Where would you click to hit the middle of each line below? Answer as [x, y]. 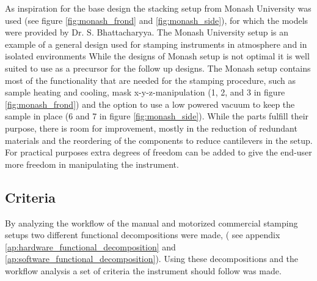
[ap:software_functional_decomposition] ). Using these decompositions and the [152, 259]
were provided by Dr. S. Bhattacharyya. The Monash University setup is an [147, 32]
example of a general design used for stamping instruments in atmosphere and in [156, 44]
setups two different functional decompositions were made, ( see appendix [143, 235]
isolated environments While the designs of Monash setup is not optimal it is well [157, 56]
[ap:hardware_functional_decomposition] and [90, 246]
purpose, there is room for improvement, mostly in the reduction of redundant [151, 128]
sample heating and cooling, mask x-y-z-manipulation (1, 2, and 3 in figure [145, 92]
